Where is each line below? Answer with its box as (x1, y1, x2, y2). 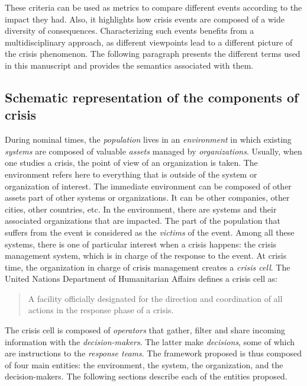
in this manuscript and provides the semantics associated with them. (5, 59, 254, 71)
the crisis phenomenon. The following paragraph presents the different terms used (5, 47, 300, 60)
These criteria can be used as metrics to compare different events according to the (5, 1, 302, 13)
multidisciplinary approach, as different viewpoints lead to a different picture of (5, 36, 293, 48)
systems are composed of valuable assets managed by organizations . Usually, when (5, 144, 302, 157)
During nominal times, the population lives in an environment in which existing (5, 133, 292, 146)
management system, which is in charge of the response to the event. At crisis (5, 249, 287, 262)
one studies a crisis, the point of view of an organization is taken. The (5, 156, 258, 169)
